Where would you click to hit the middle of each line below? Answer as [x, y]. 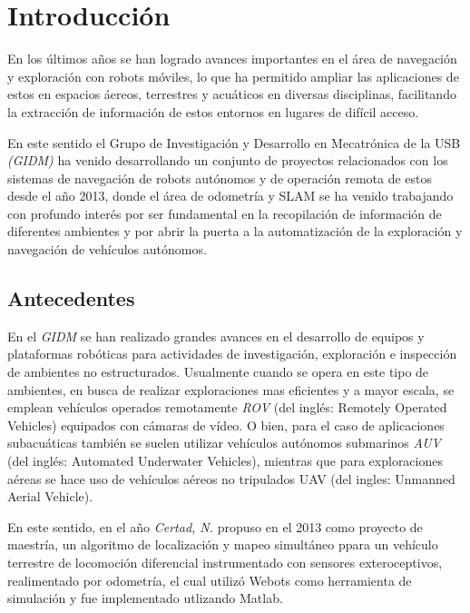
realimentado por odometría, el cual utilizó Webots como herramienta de [210, 580]
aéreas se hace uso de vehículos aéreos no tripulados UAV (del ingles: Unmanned [231, 478]
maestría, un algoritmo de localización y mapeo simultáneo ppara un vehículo [223, 544]
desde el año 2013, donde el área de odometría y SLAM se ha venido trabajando [230, 196]
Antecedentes [71, 298]
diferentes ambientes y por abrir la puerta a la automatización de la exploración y [235, 231]
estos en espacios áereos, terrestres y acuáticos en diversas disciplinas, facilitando [232, 94]
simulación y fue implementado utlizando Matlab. [145, 598]
